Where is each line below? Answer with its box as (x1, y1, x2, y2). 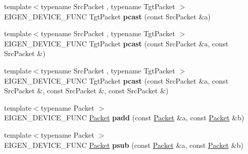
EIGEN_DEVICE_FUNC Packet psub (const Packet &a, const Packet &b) (4, 139, 244, 150)
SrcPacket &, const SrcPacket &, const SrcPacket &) (4, 85, 169, 96)
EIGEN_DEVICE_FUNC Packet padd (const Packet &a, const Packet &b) (4, 112, 244, 123)
